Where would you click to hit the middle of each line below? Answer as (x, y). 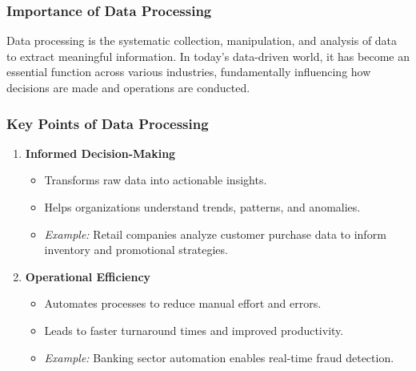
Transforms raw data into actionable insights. (156, 180)
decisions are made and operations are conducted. (128, 87)
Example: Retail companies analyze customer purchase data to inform (215, 234)
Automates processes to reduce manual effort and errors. (183, 303)
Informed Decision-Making (100, 153)
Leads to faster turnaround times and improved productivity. (194, 330)
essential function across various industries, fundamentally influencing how (189, 72)
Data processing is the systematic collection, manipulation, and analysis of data (202, 40)
